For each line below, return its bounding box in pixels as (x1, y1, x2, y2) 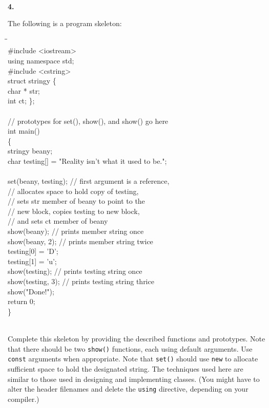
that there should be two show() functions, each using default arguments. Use (8, 343, 253, 354)
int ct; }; (8, 95, 35, 106)
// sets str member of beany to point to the (8, 196, 145, 206)
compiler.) (8, 393, 39, 404)
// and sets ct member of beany (8, 216, 108, 226)
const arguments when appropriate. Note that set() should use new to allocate (8, 353, 258, 364)
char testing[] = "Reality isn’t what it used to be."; (8, 155, 167, 166)
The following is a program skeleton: (8, 18, 122, 29)
